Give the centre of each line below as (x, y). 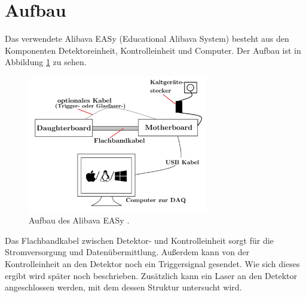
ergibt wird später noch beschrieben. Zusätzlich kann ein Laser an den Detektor (151, 275)
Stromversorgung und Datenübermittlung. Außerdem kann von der (127, 252)
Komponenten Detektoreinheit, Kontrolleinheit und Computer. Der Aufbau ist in (153, 50)
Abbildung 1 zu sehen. (46, 62)
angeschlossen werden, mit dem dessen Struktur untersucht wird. (123, 287)
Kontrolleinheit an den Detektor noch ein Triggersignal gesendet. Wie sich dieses (152, 264)
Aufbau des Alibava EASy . (79, 220)
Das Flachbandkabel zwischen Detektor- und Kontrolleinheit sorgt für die (139, 240)
